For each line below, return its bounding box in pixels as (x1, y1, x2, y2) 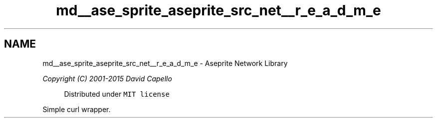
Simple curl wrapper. (42, 105, 111, 114)
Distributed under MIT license (64, 89, 170, 98)
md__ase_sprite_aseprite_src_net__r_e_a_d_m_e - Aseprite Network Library (42, 59, 288, 67)
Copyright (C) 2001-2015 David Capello (42, 74, 172, 83)
